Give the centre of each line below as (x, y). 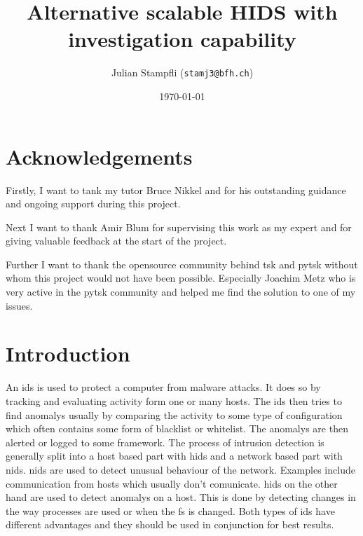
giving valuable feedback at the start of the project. (116, 241)
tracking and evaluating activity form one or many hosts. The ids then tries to (174, 400)
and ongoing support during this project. (93, 204)
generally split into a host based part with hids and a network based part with (174, 456)
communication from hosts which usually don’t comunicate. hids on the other (172, 483)
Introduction (68, 353)
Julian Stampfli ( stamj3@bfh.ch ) (182, 73)
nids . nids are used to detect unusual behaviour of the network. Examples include (180, 469)
